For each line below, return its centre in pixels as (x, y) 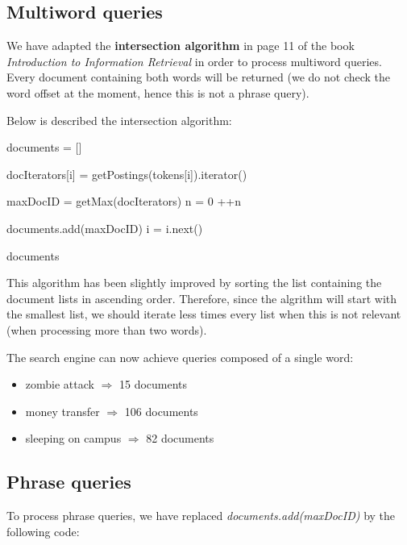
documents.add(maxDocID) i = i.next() (105, 228)
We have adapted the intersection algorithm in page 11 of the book (181, 46)
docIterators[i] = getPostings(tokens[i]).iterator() (127, 174)
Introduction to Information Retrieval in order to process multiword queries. (194, 61)
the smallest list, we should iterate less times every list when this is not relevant (204, 314)
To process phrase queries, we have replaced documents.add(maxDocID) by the (201, 516)
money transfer (62, 411)
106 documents (161, 411)
